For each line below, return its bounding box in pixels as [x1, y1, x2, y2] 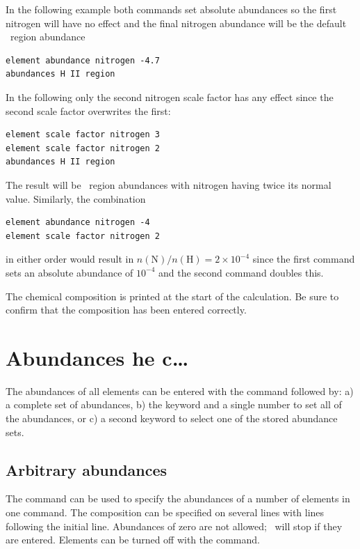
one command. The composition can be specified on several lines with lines [6, 504, 325, 519]
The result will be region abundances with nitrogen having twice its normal [6, 177, 332, 192]
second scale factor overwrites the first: [6, 103, 171, 118]
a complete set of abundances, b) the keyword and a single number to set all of [6, 397, 342, 412]
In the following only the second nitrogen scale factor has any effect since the [6, 89, 334, 104]
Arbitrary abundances [6, 458, 167, 480]
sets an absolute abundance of [6, 265, 133, 279]
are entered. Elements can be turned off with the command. [6, 532, 260, 547]
